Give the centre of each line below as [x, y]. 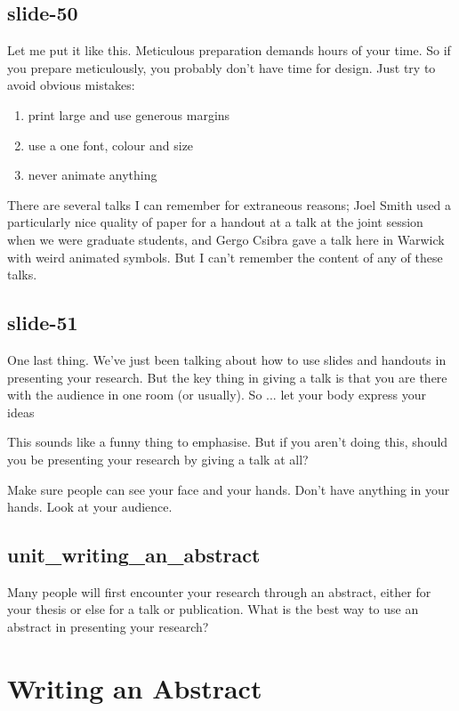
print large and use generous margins [129, 114]
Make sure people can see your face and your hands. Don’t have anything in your [229, 489]
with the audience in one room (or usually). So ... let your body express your [217, 395]
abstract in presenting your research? [108, 627]
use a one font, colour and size [111, 145]
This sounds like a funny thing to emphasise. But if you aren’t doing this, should [228, 442]
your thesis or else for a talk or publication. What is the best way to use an [213, 609]
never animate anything [93, 175]
